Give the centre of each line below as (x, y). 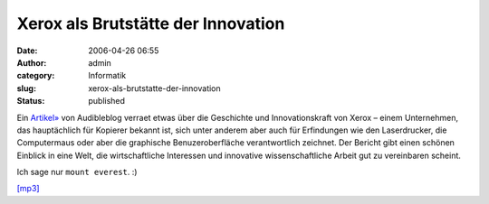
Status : (31, 101)
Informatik (107, 76)
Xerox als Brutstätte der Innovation (151, 23)
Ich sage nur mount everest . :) (77, 172)
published (107, 101)
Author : (32, 62)
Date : (27, 51)
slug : (26, 88)
